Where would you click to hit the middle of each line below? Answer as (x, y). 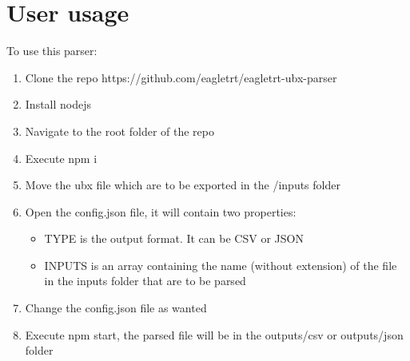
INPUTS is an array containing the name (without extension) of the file (221, 265)
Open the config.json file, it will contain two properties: (161, 211)
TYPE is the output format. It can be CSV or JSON (174, 238)
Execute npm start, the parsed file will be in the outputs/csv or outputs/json (214, 334)
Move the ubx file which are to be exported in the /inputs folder (183, 185)
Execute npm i (61, 158)
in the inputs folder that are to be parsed (145, 281)
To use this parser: (52, 51)
